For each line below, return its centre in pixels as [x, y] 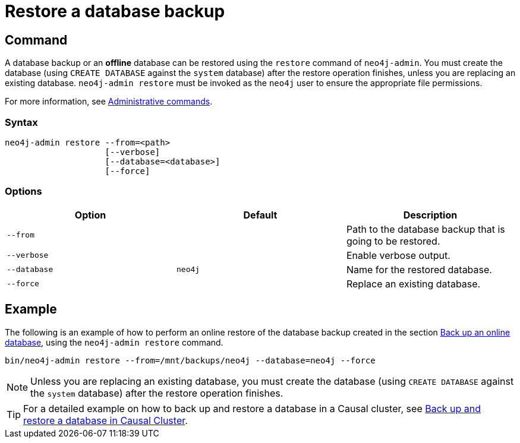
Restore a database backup [115, 11]
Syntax [21, 122]
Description [430, 215]
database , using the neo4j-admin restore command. [114, 342]
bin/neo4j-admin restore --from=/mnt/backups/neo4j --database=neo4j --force [190, 360]
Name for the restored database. [419, 269]
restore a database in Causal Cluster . [105, 420]
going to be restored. [393, 241]
